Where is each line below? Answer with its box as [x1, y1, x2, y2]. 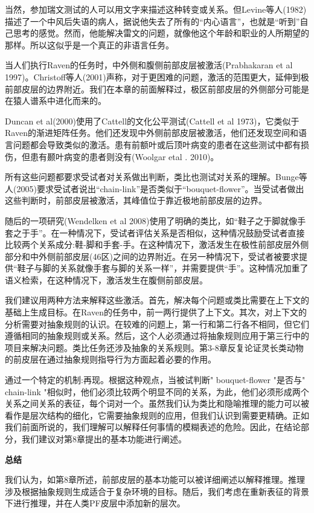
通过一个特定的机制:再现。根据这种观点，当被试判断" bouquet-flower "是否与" [5, 373, 306, 386]
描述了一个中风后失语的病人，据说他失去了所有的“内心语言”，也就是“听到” [5, 15, 300, 27]
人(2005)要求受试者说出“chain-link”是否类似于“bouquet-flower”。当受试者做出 [5, 182, 304, 195]
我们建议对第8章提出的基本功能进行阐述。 [21, 433, 187, 445]
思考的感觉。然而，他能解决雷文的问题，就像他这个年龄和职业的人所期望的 [13, 27, 309, 39]
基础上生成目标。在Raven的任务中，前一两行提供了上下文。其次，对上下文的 [5, 306, 307, 318]
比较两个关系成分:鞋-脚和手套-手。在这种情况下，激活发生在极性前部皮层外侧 [5, 238, 309, 251]
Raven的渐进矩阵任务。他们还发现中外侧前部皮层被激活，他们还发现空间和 [5, 126, 298, 139]
